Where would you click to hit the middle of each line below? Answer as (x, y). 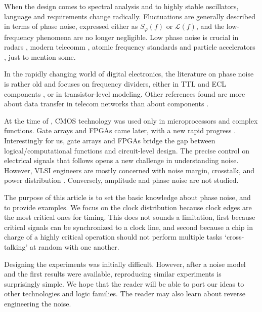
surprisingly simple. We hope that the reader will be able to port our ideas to (124, 283)
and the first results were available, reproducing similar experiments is (113, 274)
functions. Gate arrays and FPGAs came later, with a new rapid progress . (120, 130)
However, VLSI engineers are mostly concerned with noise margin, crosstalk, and (129, 170)
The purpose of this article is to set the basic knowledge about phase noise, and (127, 197)
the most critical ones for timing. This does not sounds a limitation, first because (130, 217)
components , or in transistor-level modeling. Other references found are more (125, 93)
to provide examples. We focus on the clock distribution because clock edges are (128, 207)
